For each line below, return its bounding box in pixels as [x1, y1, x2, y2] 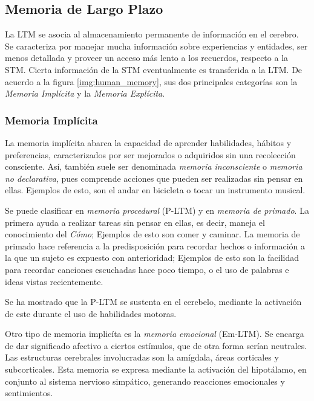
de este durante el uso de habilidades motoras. [5, 307, 177, 319]
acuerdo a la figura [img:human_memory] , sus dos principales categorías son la [5, 75, 298, 88]
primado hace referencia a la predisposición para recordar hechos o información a [5, 239, 306, 252]
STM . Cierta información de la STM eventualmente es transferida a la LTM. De [5, 63, 303, 75]
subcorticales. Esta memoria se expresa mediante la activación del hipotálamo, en [5, 363, 307, 376]
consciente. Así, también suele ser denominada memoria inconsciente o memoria [5, 160, 303, 173]
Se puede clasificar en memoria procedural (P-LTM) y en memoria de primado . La [5, 204, 309, 216]
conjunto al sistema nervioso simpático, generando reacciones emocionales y [5, 374, 285, 387]
